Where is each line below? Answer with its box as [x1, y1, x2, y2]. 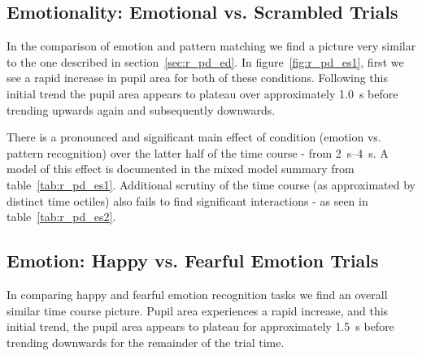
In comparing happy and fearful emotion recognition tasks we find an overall [7, 285, 388, 302]
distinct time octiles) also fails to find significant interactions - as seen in [7, 192, 368, 209]
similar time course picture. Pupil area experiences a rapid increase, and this [7, 302, 389, 319]
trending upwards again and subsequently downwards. [7, 101, 276, 118]
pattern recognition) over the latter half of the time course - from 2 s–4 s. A [7, 144, 389, 161]
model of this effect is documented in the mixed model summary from [7, 160, 355, 177]
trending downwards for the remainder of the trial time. [7, 333, 285, 350]
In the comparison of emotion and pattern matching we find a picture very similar [7, 37, 416, 54]
